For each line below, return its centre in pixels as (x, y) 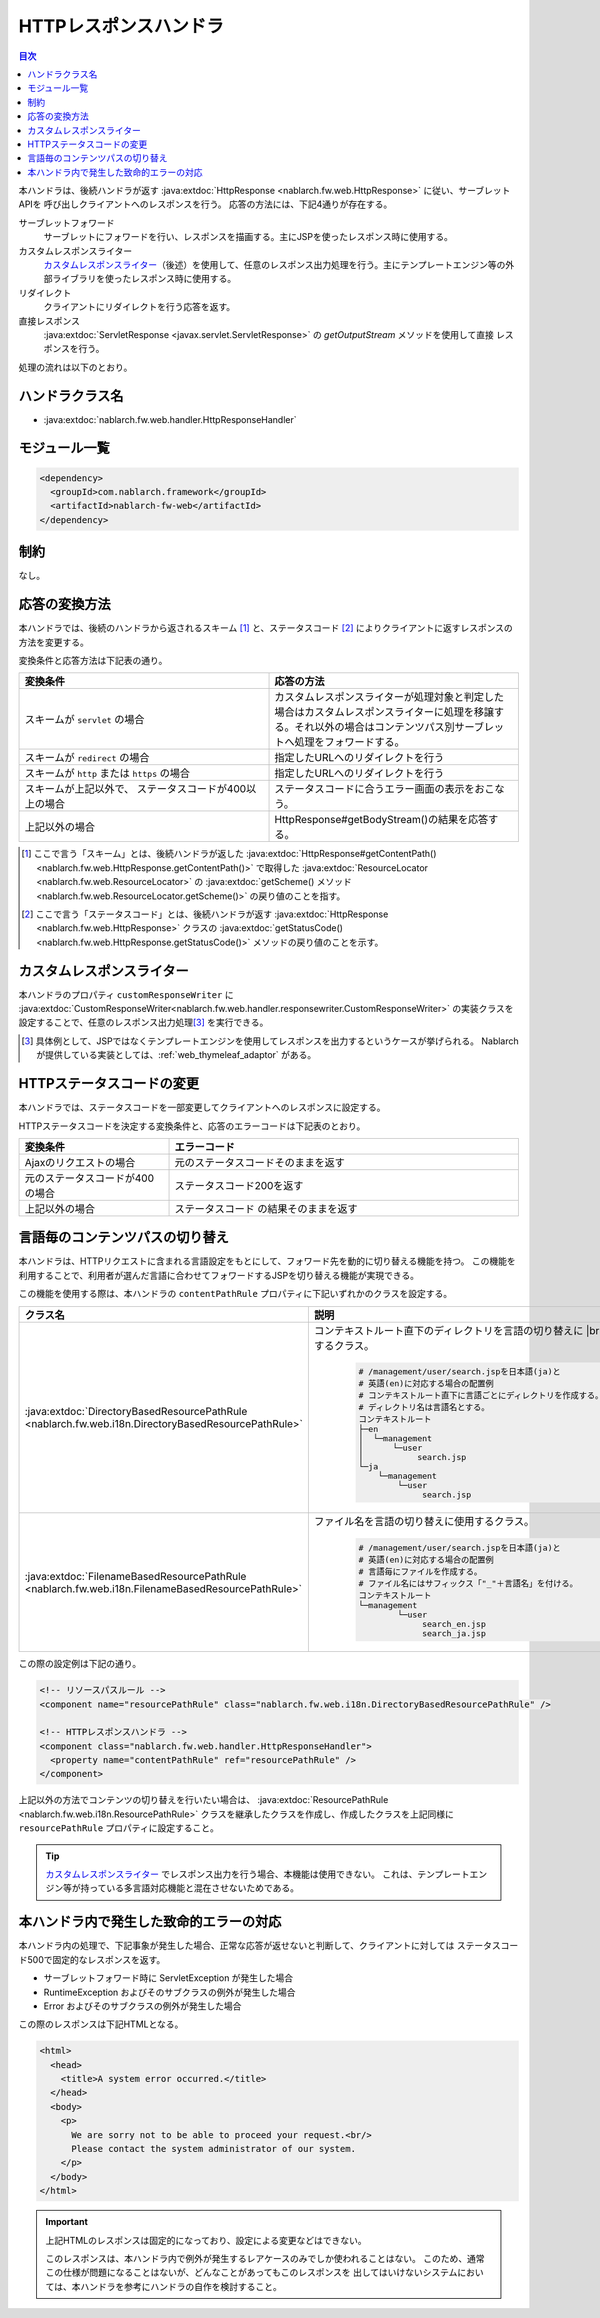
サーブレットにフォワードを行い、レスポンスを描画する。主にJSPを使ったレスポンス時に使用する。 (248, 237)
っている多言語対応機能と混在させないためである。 (194, 1888)
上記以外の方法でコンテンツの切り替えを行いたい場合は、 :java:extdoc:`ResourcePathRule (203, 1800)
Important (67, 2222)
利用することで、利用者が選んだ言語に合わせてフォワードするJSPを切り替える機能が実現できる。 (219, 1275)
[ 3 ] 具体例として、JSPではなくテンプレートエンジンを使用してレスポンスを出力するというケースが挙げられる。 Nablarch (270, 1041)
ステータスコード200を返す (239, 1185)
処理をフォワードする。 (349, 742)
